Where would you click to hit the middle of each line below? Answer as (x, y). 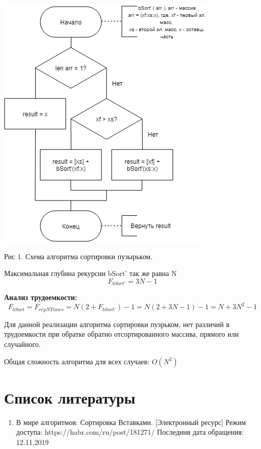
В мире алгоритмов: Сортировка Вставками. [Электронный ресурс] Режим (131, 422)
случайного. (22, 344)
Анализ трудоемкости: (41, 297)
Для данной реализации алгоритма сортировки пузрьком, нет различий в (117, 324)
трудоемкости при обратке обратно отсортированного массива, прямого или (122, 334)
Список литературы (70, 397)
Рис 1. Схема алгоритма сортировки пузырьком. (79, 256)
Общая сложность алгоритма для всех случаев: (77, 361)
